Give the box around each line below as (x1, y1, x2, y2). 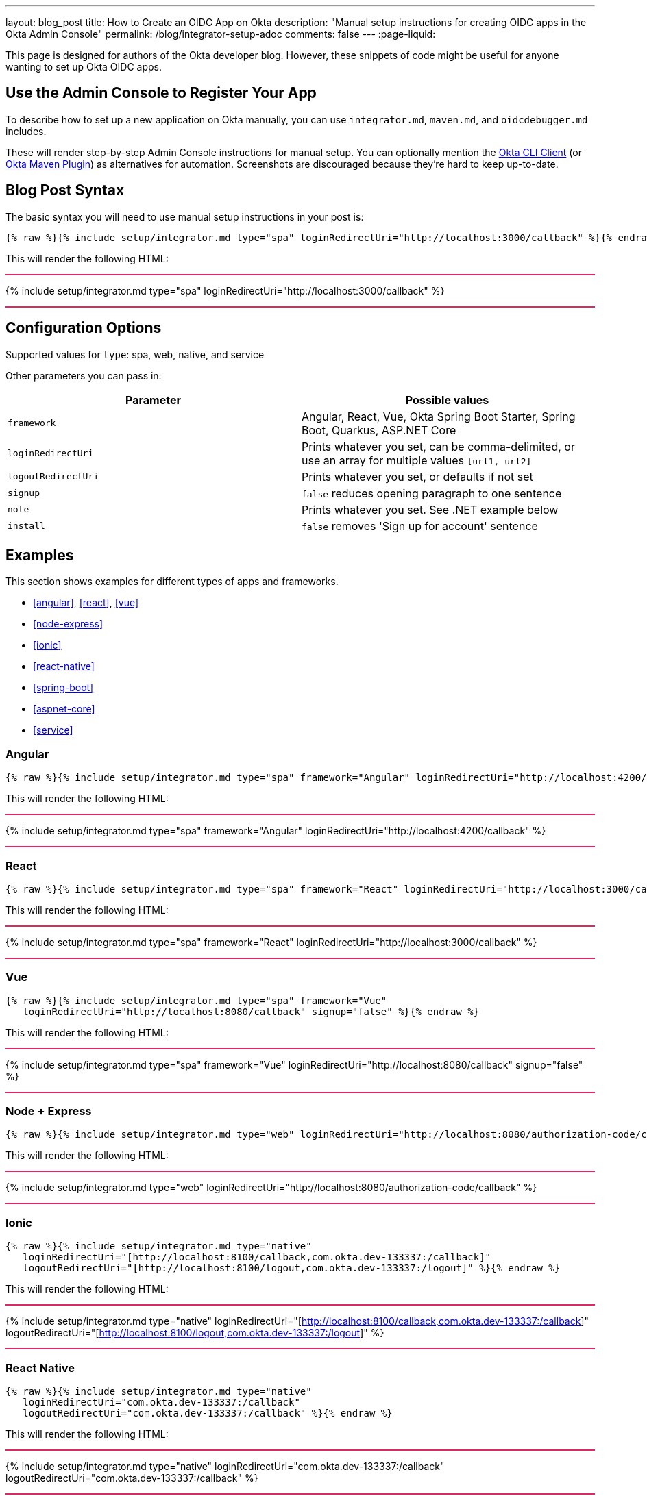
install (8, 521, 45, 532)
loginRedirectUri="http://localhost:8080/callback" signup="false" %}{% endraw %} (23, 1006, 480, 1017)
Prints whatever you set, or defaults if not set (302, 469, 533, 484)
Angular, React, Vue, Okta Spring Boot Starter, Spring (302, 409, 576, 423)
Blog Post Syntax (5, 182, 125, 199)
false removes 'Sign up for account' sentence (302, 519, 538, 533)
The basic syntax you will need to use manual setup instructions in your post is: (5, 210, 364, 223)
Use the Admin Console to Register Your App (5, 84, 317, 102)
